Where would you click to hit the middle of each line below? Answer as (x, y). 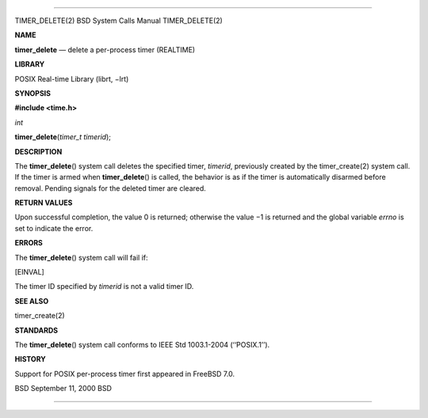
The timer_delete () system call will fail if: (81, 257)
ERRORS (29, 243)
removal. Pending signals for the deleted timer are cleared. (110, 188)
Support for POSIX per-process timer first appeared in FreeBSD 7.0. (125, 374)
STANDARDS (36, 330)
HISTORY (31, 359)
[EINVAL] (30, 272)
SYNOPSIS (33, 93)
